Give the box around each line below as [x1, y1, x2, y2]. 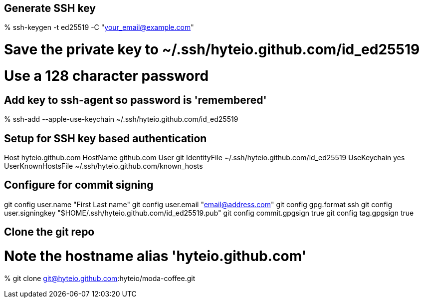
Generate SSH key [4, 2, 96, 14]
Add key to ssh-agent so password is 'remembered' [4, 93, 267, 106]
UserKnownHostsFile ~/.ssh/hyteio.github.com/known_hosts [4, 161, 203, 170]
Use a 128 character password [4, 67, 209, 84]
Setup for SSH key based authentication [4, 132, 207, 145]
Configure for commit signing [4, 179, 154, 192]
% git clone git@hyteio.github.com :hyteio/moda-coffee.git [4, 274, 196, 283]
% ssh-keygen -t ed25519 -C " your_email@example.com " [4, 23, 194, 32]
